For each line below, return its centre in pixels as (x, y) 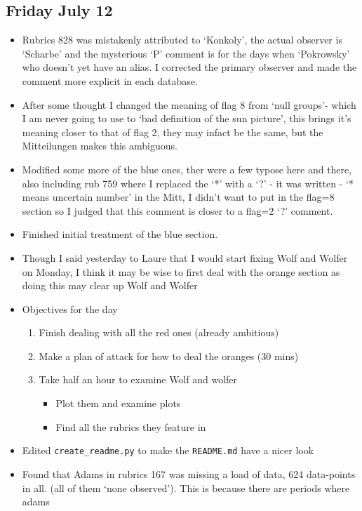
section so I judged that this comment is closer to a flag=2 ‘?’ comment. (177, 210)
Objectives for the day (70, 308)
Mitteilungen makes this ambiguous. (100, 146)
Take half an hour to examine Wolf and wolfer (138, 379)
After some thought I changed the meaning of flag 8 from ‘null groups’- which (189, 104)
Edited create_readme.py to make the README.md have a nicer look (168, 450)
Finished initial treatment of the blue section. (120, 234)
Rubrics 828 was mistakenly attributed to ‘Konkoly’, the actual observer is (182, 40)
